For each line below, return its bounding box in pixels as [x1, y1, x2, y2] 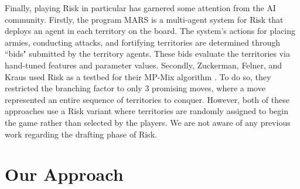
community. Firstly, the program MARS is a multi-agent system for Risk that [5, 13, 284, 25]
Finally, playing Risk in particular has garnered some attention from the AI [5, 2, 276, 13]
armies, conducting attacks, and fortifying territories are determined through [5, 36, 280, 48]
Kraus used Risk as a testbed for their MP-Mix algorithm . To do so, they [5, 70, 271, 83]
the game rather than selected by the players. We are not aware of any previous [5, 116, 291, 128]
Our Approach [5, 162, 124, 186]
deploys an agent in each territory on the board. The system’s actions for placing [5, 25, 296, 37]
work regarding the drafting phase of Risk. [5, 128, 157, 140]
